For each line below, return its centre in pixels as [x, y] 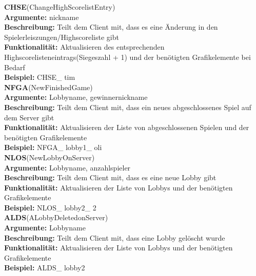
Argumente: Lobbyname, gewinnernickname [76, 97]
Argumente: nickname [42, 17]
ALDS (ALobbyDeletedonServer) [56, 217]
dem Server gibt [29, 117]
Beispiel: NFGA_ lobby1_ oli [53, 147]
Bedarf [15, 67]
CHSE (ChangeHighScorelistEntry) [60, 7]
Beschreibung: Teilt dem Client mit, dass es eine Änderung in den [111, 27]
